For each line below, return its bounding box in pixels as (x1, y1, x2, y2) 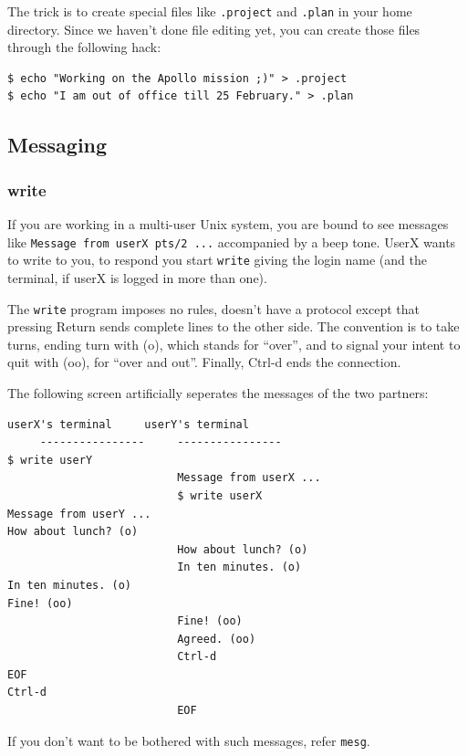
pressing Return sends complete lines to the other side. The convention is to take (7, 317, 460, 336)
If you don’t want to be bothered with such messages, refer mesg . (7, 730, 370, 750)
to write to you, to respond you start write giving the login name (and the (7, 250, 427, 269)
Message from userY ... (7, 507, 151, 520)
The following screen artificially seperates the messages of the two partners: (7, 383, 429, 402)
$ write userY (7, 453, 93, 467)
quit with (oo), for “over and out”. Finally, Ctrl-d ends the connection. (7, 352, 401, 372)
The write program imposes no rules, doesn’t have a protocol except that (7, 299, 420, 318)
